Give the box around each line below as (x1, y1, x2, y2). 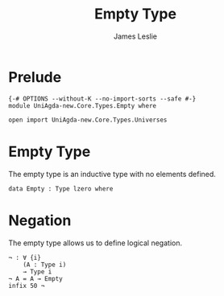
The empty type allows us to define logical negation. (8, 238, 183, 248)
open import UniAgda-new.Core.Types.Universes (8, 116, 168, 124)
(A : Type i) (23, 261, 67, 269)
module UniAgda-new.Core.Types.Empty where (8, 101, 157, 109)
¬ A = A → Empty (8, 274, 63, 282)
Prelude (8, 68, 62, 86)
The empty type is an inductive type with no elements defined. (8, 169, 216, 179)
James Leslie (113, 31, 158, 41)
